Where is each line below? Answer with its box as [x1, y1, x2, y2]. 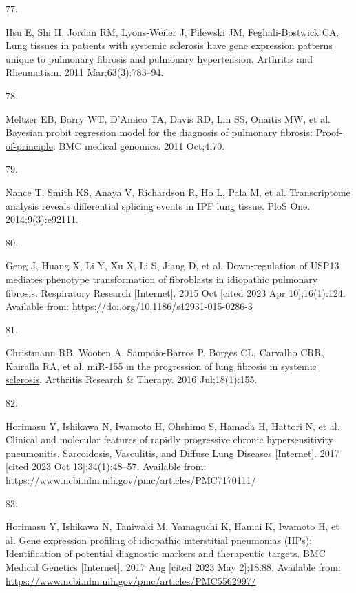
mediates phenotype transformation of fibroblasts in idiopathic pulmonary [6, 271, 318, 286]
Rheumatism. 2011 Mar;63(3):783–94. [6, 65, 164, 79]
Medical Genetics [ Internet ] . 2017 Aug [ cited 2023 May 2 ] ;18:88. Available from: [6, 560, 341, 574]
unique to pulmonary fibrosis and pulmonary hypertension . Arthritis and [6, 51, 313, 66]
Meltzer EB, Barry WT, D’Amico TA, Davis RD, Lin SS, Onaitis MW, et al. [6, 111, 331, 126]
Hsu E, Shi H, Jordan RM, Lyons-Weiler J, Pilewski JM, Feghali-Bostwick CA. [6, 24, 339, 39]
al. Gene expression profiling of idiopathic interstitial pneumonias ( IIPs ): [6, 532, 312, 547]
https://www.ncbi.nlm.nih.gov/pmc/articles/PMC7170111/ [6, 473, 256, 487]
